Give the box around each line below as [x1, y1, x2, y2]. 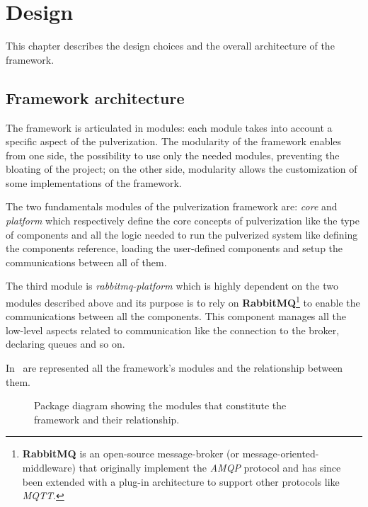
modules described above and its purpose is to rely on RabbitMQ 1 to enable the [6, 293, 360, 309]
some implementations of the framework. [6, 175, 182, 190]
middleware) [22, 460, 76, 475]
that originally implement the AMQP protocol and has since [79, 460, 341, 475]
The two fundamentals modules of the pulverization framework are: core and [6, 199, 338, 214]
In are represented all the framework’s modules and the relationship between [6, 360, 343, 375]
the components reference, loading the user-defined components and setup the [6, 241, 343, 256]
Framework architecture [6, 86, 185, 108]
